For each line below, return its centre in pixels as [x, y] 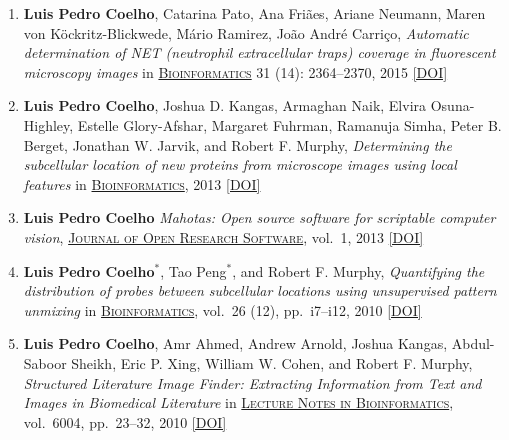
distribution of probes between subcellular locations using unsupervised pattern [260, 290]
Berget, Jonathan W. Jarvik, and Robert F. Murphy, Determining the [237, 144]
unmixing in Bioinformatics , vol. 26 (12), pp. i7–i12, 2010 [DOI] [222, 309]
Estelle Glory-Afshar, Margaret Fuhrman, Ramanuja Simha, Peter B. [289, 124]
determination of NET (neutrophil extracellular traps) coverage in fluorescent [259, 52]
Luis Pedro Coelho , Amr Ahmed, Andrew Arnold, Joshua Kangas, [235, 343]
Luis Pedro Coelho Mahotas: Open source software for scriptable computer [259, 217]
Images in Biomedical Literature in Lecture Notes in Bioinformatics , [238, 402]
